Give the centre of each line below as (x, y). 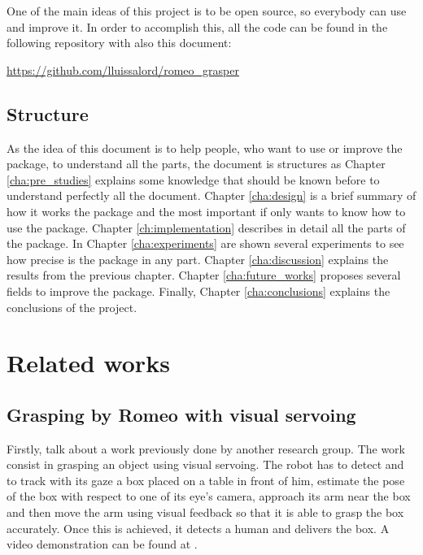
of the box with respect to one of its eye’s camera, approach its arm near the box (209, 496)
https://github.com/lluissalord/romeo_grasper (123, 69)
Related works (88, 363)
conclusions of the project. (72, 307)
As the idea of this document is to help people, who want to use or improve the (205, 147)
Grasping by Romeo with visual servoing (181, 414)
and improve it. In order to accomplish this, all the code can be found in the (197, 26)
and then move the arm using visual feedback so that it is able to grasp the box (205, 512)
